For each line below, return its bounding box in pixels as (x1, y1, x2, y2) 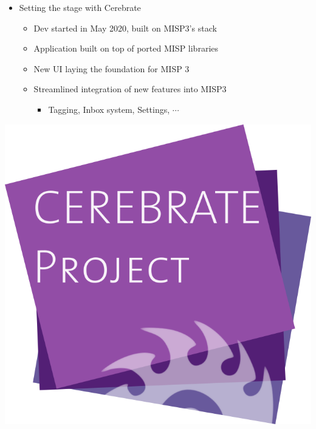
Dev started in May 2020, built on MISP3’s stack (33, 21, 217, 34)
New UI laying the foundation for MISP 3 (33, 62, 190, 75)
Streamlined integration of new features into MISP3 (33, 83, 227, 95)
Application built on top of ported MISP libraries (33, 42, 219, 55)
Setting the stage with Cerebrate (19, 1, 141, 13)
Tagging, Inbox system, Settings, (48, 103, 170, 115)
